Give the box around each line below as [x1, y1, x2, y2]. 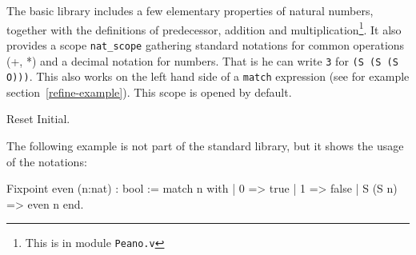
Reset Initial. [6, 110, 70, 127]
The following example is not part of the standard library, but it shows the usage [6, 137, 404, 153]
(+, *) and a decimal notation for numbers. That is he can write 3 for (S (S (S [6, 52, 398, 69]
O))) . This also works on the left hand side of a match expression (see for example [6, 68, 410, 85]
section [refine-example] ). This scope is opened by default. [6, 83, 292, 100]
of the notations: [6, 153, 87, 169]
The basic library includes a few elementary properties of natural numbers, [6, 2, 374, 18]
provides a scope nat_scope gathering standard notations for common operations [6, 36, 405, 53]
